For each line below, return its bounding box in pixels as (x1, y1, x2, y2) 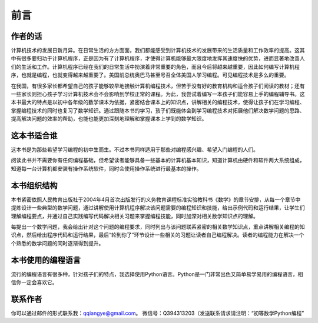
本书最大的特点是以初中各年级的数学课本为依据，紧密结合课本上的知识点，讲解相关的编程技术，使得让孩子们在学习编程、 (11, 99, 305, 106)
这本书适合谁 (11, 131, 58, 141)
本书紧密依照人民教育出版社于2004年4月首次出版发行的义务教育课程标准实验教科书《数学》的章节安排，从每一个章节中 (11, 196, 301, 203)
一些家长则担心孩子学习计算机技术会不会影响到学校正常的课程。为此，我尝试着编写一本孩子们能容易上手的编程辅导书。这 (11, 91, 305, 98)
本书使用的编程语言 (11, 255, 81, 265)
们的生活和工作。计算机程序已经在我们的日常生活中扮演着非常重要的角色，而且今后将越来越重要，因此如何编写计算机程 (11, 63, 300, 70)
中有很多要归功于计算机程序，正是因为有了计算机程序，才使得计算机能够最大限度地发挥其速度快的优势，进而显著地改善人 (11, 55, 305, 62)
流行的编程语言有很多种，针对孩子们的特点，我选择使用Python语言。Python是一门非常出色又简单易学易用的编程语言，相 (11, 271, 303, 278)
